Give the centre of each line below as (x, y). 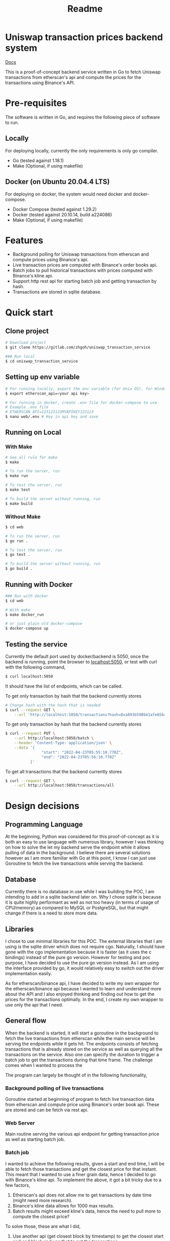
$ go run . (17, 541)
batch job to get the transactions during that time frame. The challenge (79, 1060)
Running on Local (33, 433)
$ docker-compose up (27, 628)
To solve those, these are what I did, (43, 1226)
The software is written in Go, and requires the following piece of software (83, 117)
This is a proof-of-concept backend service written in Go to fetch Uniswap (83, 72)
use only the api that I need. (34, 1005)
